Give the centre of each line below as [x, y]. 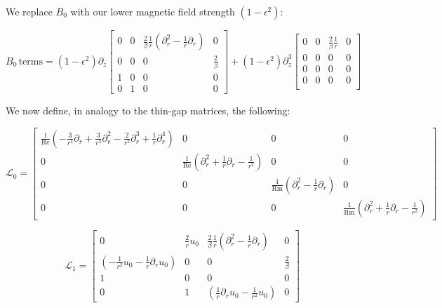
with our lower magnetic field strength [153, 11]
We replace [29, 11]
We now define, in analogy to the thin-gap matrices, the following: [148, 110]
